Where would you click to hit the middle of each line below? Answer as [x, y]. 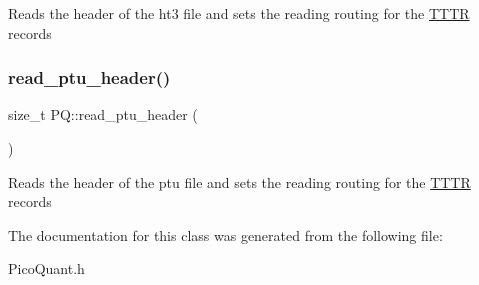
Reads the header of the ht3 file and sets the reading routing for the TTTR [239, 13]
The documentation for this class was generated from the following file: [225, 234]
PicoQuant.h [46, 268]
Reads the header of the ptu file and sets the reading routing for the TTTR [239, 181]
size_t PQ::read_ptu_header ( [103, 114]
